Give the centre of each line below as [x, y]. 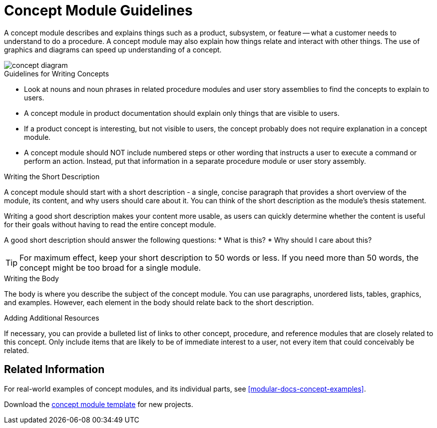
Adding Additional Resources [52, 318]
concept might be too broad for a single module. [110, 267]
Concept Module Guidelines [98, 10]
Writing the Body [31, 278]
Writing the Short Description [52, 176]
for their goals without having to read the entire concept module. [110, 224]
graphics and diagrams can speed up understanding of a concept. [113, 49]
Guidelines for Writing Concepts [57, 73]
